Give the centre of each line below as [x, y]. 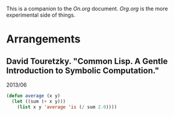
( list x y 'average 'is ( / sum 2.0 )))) [67, 107]
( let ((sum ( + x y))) [39, 101]
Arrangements [43, 39]
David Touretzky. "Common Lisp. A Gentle [87, 61]
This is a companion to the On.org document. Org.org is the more [87, 9]
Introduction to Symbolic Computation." [83, 70]
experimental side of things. [41, 15]
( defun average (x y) [33, 96]
